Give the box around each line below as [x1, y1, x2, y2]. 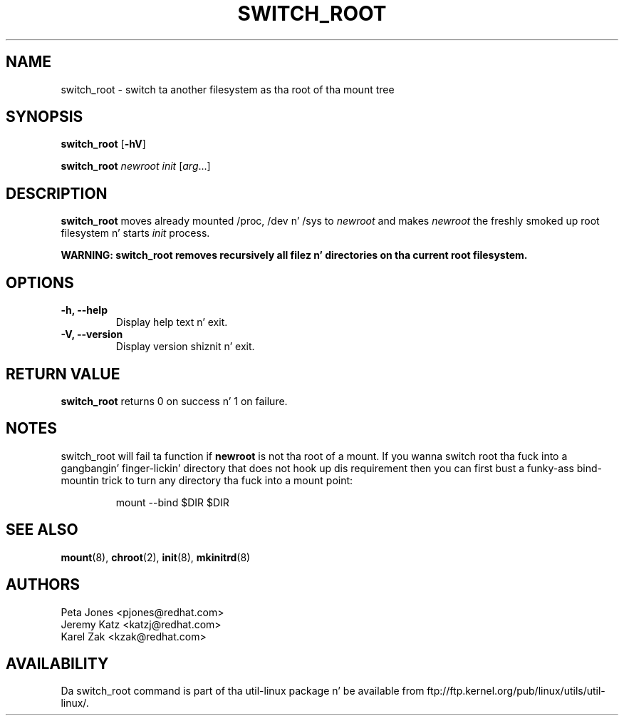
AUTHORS [6, 576, 80, 594]
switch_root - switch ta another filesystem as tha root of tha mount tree [61, 83, 395, 96]
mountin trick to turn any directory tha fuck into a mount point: [61, 474, 353, 486]
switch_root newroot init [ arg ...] [61, 160, 211, 173]
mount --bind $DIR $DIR [115, 496, 229, 508]
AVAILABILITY [6, 654, 109, 673]
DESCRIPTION [6, 184, 108, 203]
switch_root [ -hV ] [61, 138, 146, 150]
